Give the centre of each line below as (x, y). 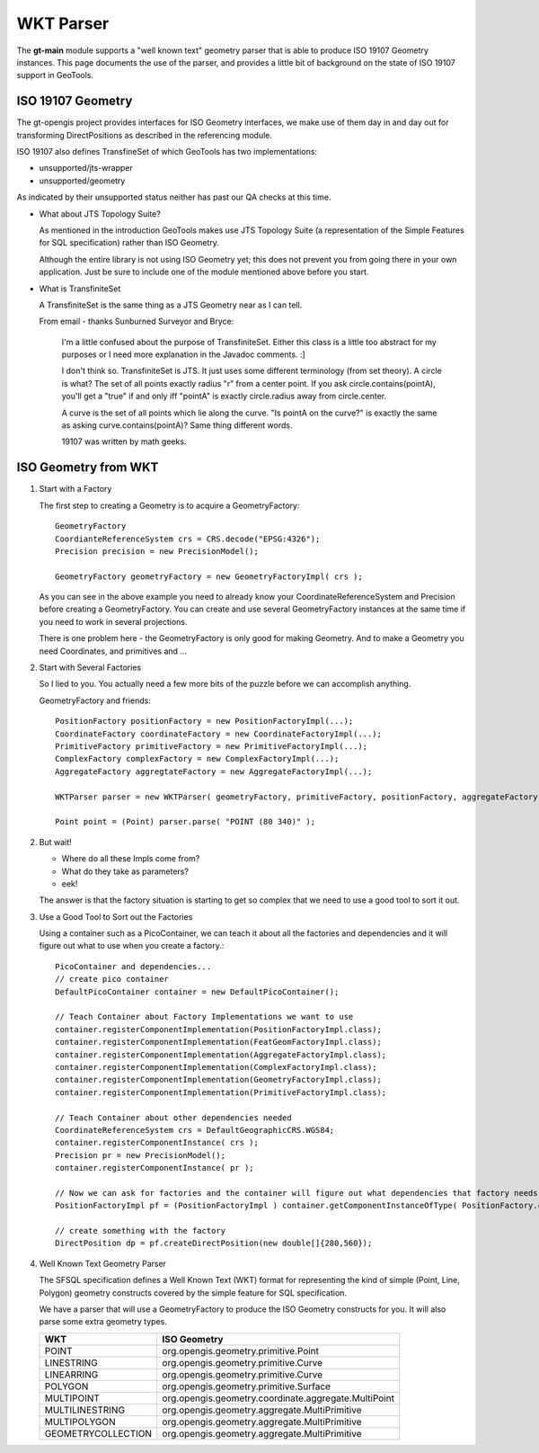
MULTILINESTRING (85, 1410)
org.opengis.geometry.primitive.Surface (247, 1386)
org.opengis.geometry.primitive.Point (240, 1350)
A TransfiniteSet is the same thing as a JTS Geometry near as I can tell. (171, 305)
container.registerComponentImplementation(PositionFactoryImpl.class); (218, 1029)
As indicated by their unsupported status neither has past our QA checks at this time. (174, 197)
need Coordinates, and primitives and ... (113, 651)
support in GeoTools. (55, 76)
